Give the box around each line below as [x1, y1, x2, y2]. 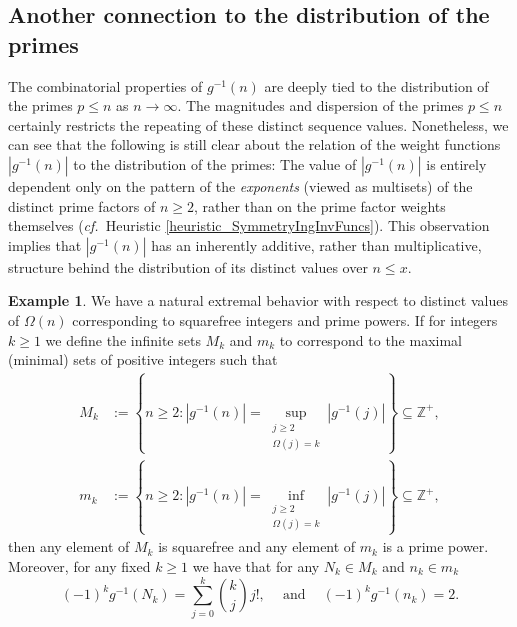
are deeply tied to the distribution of [264, 75, 489, 96]
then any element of [8, 536, 130, 557]
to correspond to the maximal [279, 329, 462, 350]
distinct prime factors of [8, 195, 156, 216]
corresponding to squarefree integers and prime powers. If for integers [72, 309, 498, 330]
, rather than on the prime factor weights [193, 195, 446, 216]
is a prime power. [382, 536, 489, 557]
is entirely [426, 153, 487, 174]
